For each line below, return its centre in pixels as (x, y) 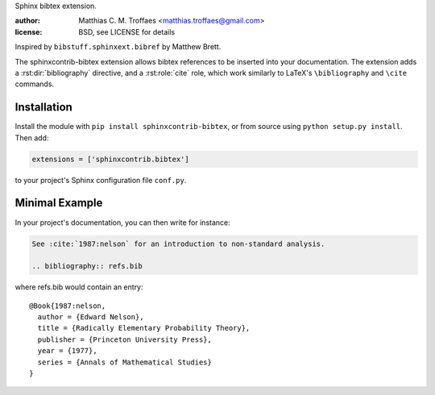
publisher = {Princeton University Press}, (125, 339)
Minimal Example (59, 203)
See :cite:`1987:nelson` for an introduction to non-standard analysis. (178, 243)
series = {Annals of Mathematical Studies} (125, 362)
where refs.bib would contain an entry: (79, 287)
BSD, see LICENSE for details (127, 31)
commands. (35, 84)
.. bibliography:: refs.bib (87, 266)
